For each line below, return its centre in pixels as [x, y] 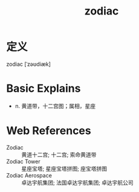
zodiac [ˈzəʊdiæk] [29, 64]
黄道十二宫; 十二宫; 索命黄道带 [59, 155]
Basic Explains [44, 88]
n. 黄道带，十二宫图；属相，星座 [55, 106]
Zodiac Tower [23, 161]
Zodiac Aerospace [29, 175]
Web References [49, 131]
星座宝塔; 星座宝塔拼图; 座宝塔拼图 [64, 168]
